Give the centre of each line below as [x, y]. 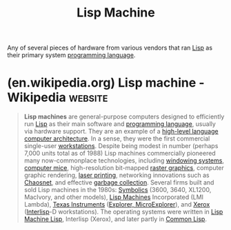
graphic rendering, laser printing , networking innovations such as [117, 175]
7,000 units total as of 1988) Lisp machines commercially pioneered [120, 154]
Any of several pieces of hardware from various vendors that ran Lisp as [110, 48]
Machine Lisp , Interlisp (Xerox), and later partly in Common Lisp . [115, 219]
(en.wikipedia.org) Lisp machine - [106, 83]
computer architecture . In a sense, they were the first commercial [117, 138]
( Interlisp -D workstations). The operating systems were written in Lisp [123, 212]
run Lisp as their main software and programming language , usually [120, 124]
